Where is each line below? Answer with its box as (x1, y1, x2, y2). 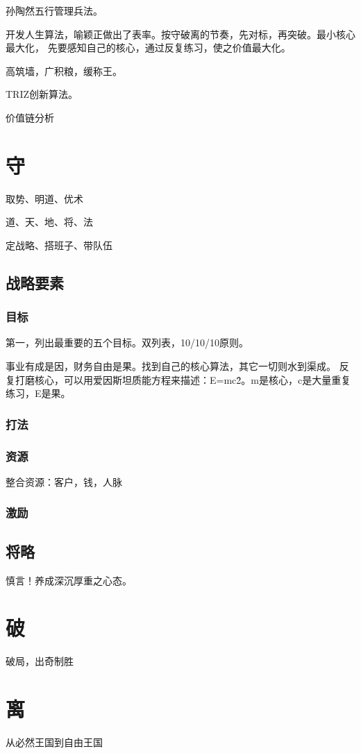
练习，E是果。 (6, 386, 71, 400)
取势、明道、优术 (6, 191, 83, 205)
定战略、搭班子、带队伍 (6, 237, 112, 252)
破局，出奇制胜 (6, 654, 74, 668)
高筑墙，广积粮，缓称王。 (6, 63, 122, 78)
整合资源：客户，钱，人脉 (6, 474, 122, 489)
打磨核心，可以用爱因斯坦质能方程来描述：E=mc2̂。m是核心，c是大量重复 (15, 372, 351, 387)
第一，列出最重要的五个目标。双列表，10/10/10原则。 (6, 335, 249, 350)
